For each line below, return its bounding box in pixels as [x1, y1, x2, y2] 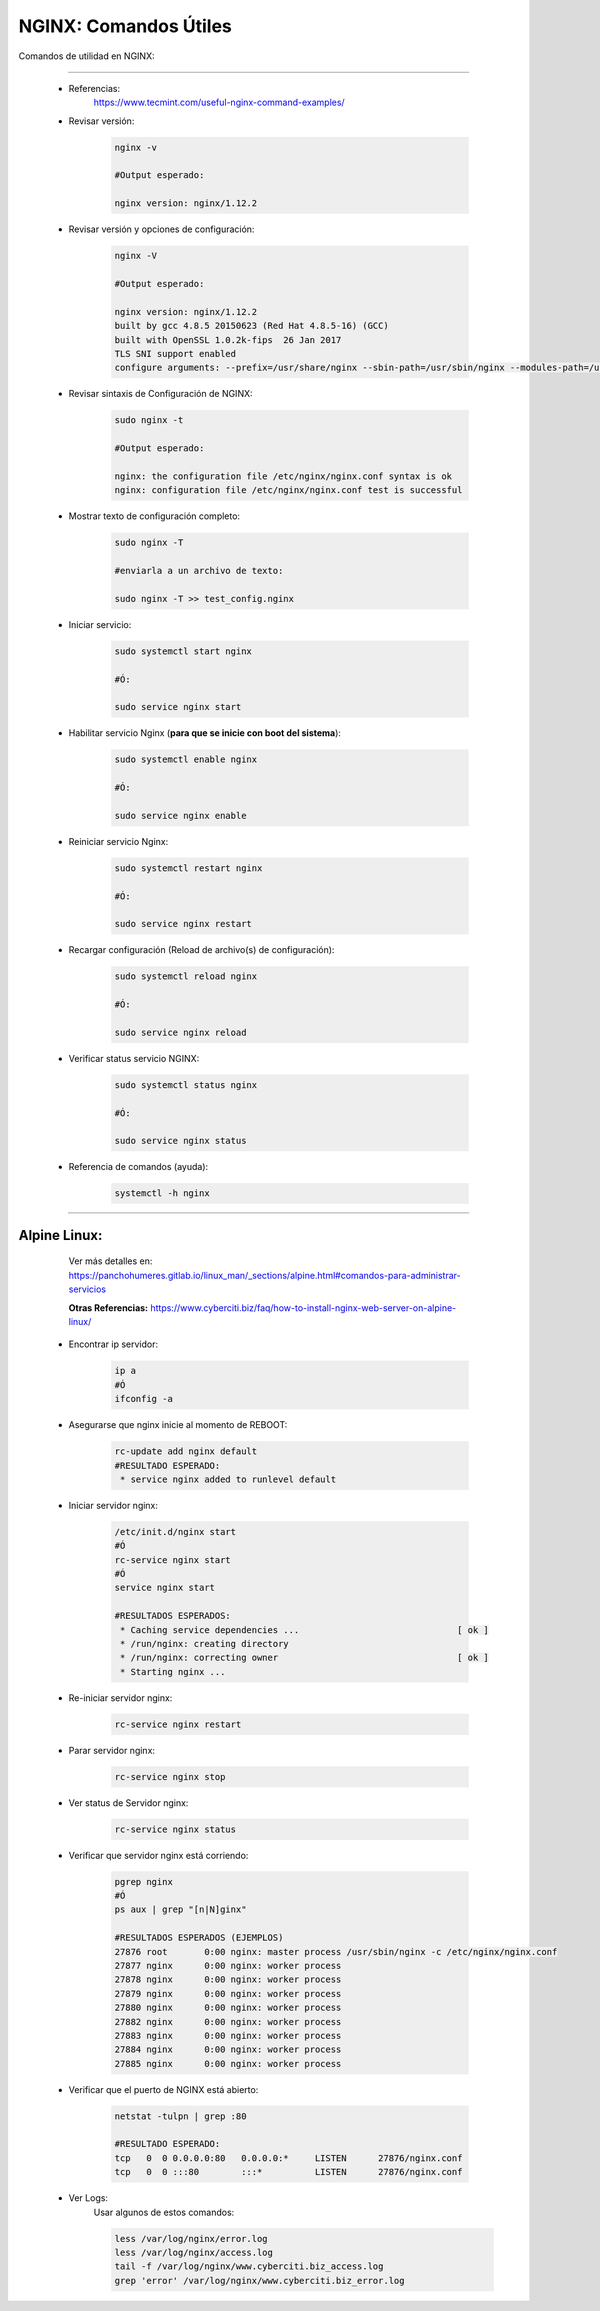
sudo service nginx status [114, 1135, 247, 1147]
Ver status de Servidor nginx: [68, 1796, 189, 1809]
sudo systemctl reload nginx [114, 971, 258, 982]
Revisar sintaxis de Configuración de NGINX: [68, 388, 254, 400]
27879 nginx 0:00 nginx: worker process [114, 1988, 342, 1999]
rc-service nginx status [114, 1823, 237, 1835]
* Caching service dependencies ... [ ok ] [120, 1624, 490, 1635]
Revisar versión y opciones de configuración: [68, 223, 255, 235]
